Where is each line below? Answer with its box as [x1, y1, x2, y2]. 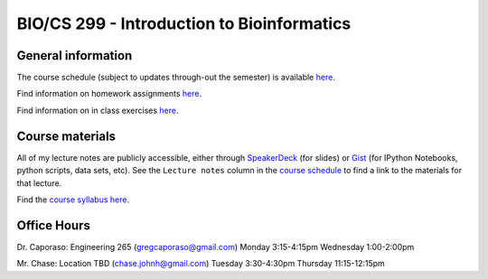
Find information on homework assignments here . [16, 88, 202, 99]
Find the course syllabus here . [16, 194, 130, 205]
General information [16, 48, 133, 63]
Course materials [16, 128, 117, 144]
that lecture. [16, 177, 62, 189]
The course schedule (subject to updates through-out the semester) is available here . [16, 72, 336, 83]
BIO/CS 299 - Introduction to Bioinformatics [16, 14, 352, 33]
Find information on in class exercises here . [16, 105, 179, 116]
